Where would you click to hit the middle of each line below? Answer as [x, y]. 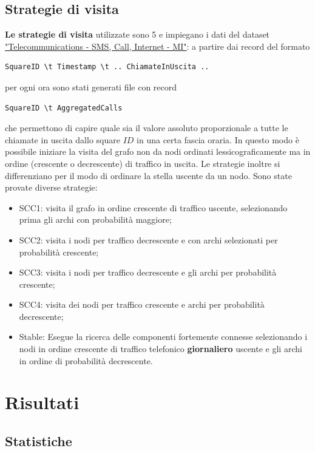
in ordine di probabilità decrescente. [86, 360]
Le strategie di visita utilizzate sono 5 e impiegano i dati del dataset [137, 34]
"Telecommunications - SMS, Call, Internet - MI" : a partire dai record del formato [157, 46]
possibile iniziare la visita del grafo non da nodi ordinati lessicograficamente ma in [158, 151]
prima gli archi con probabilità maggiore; [95, 219]
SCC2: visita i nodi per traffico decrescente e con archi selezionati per [148, 239]
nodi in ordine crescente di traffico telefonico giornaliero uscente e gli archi [161, 349]
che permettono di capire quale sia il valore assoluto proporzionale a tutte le [147, 128]
